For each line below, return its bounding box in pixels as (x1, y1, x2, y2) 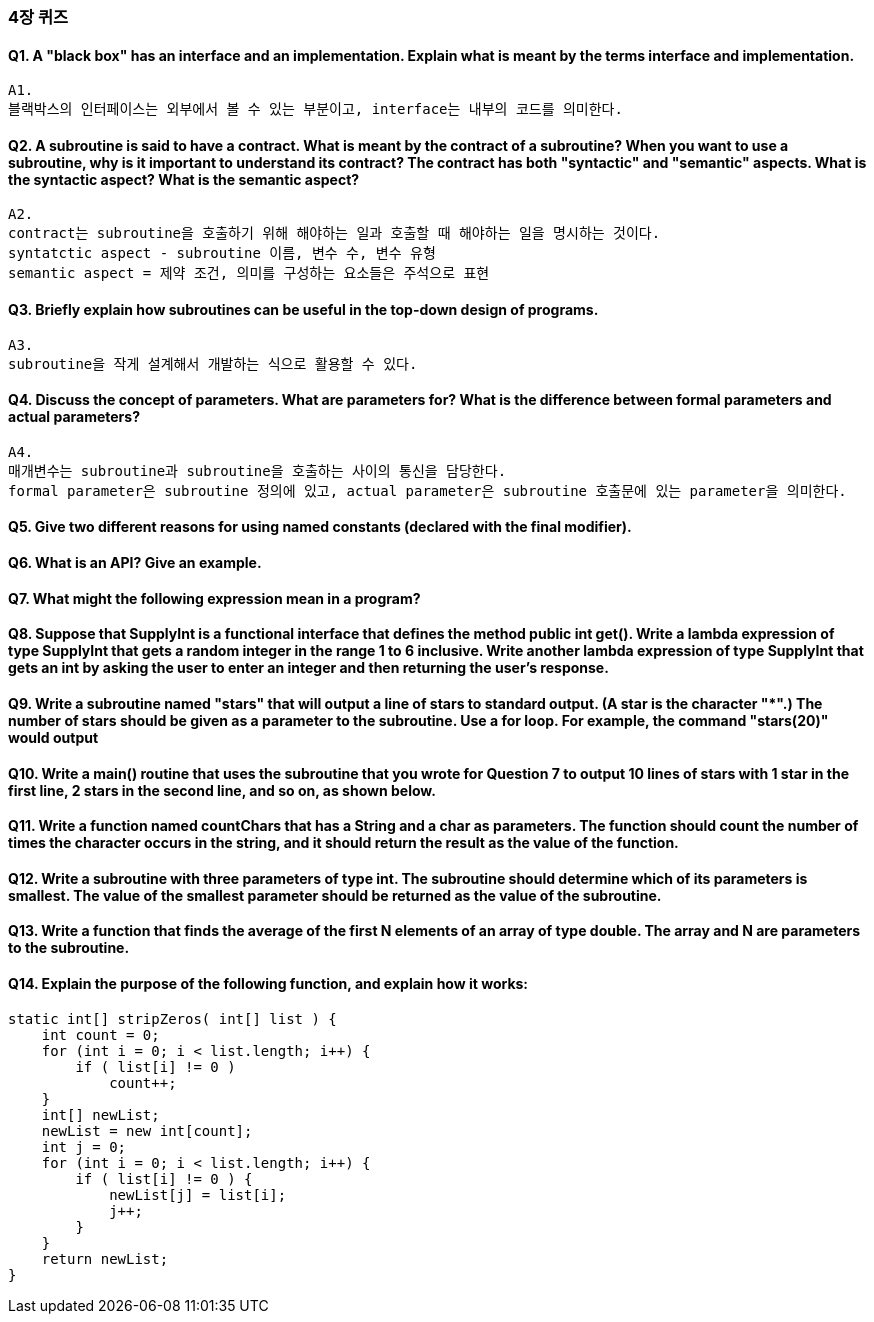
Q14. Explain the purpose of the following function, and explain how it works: (8, 974, 529, 992)
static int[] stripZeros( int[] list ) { (8, 1010, 337, 1027)
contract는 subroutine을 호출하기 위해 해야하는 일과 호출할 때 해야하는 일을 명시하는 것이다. (8, 225, 661, 242)
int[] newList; (41, 1106, 160, 1123)
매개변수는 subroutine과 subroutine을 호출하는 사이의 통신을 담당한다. (8, 462, 507, 479)
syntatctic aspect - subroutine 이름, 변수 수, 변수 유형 (8, 245, 436, 262)
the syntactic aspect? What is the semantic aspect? (8, 170, 360, 188)
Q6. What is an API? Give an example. (8, 554, 262, 572)
